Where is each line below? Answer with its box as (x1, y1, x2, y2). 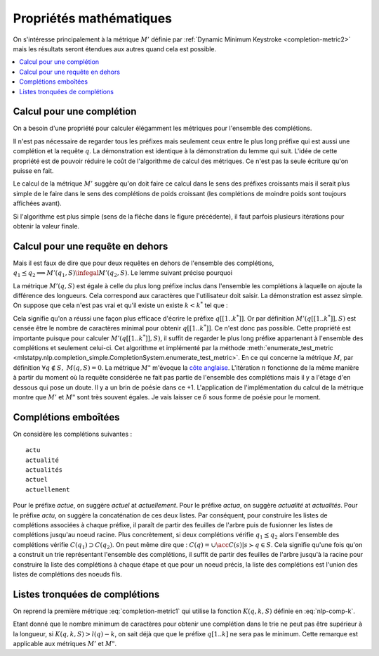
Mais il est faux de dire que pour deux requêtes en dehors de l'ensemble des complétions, (13, 259, 274, 267)
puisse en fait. (13, 166, 54, 175)
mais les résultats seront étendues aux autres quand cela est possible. (13, 44, 217, 53)
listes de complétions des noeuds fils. (13, 570, 122, 578)
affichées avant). (13, 199, 62, 207)
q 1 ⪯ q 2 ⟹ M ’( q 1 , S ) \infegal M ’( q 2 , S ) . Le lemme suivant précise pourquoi (13, 269, 233, 279)
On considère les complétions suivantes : (13, 430, 133, 438)
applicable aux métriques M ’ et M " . (13, 639, 117, 648)
